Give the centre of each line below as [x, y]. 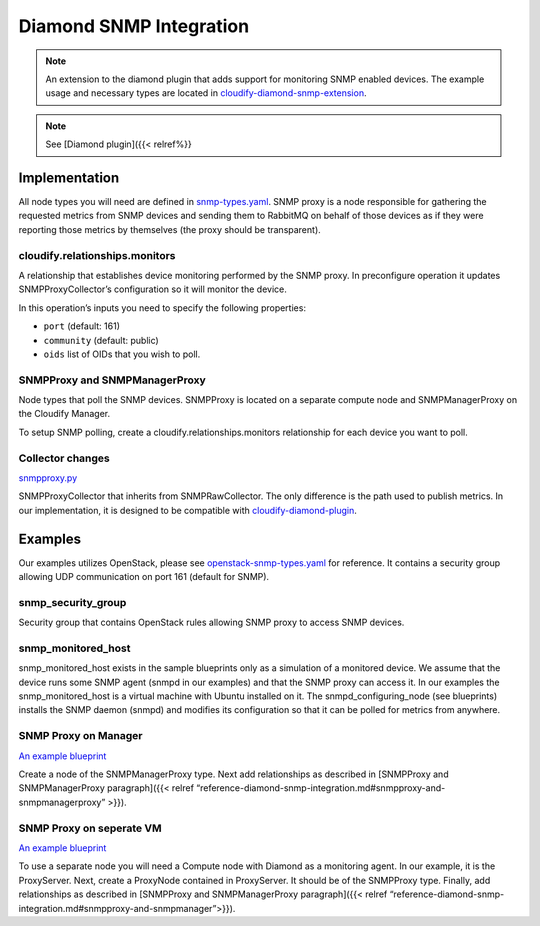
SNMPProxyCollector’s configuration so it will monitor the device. [152, 289]
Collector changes [64, 458]
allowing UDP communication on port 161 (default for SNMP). [144, 577]
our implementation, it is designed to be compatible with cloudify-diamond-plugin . [187, 510]
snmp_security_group [72, 602]
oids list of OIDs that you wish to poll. [122, 354]
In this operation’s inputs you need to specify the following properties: [162, 307]
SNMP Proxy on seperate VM [90, 828]
